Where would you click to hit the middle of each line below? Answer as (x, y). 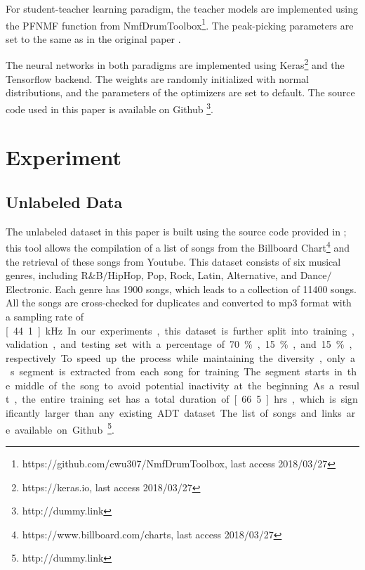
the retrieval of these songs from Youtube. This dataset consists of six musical (173, 261)
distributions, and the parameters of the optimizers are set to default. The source (180, 92)
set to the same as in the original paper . (93, 38)
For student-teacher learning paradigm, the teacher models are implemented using (182, 8)
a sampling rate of (45, 316)
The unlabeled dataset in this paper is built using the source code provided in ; (176, 231)
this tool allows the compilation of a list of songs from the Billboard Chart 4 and (178, 246)
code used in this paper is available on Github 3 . (109, 108)
